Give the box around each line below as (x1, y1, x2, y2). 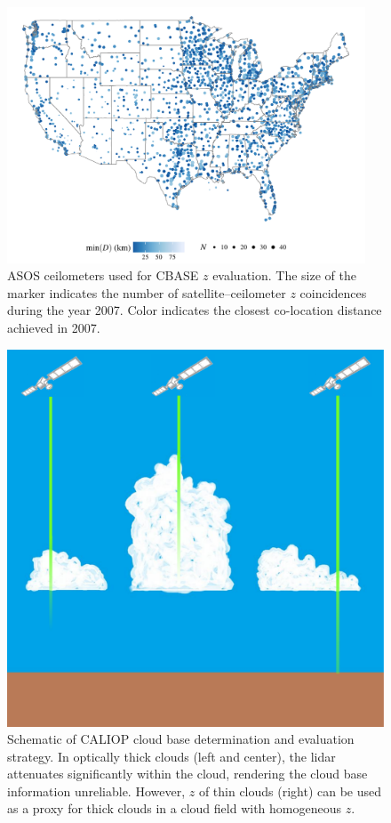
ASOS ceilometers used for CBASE (7, 266, 199, 285)
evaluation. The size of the (212, 266, 356, 285)
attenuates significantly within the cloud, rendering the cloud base (7, 764, 368, 783)
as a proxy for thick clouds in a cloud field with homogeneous (7, 799, 341, 818)
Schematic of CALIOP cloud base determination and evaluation (7, 730, 355, 748)
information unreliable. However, (7, 781, 186, 800)
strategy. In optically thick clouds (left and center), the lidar (7, 746, 336, 765)
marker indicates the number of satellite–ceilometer (7, 283, 286, 302)
